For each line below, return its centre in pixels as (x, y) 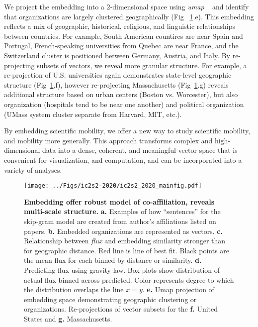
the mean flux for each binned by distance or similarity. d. (113, 260)
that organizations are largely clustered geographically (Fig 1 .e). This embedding (129, 16)
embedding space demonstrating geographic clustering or (110, 299)
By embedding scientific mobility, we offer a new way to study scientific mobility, (127, 131)
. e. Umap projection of (178, 289)
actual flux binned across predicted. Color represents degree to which (129, 279)
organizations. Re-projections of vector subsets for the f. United (121, 309)
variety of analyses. (33, 169)
